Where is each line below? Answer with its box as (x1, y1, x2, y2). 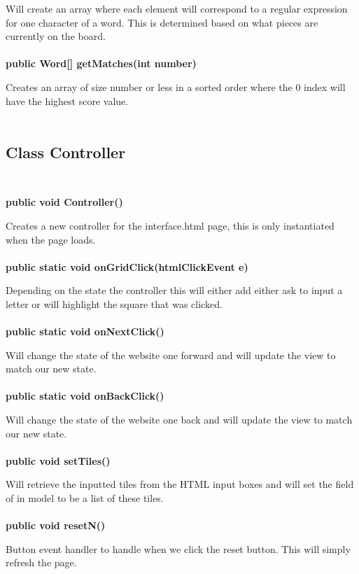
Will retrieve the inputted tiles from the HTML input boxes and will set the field (6, 477, 354, 491)
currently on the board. (6, 29, 106, 43)
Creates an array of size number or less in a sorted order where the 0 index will (6, 79, 346, 94)
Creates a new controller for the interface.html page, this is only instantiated (6, 218, 335, 232)
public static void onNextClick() (6, 324, 164, 339)
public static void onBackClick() (6, 388, 164, 403)
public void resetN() (6, 518, 106, 533)
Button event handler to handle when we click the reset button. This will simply (6, 541, 351, 556)
